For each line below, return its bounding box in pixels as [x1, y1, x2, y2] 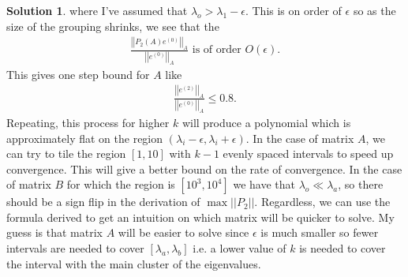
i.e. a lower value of [193, 240, 286, 256]
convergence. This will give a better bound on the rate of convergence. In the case [6, 160, 402, 177]
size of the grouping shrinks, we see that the [6, 17, 219, 34]
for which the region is [66, 176, 175, 193]
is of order [192, 44, 241, 56]
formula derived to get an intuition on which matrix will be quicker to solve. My [6, 208, 395, 225]
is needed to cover [299, 240, 386, 256]
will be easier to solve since [118, 224, 249, 241]
